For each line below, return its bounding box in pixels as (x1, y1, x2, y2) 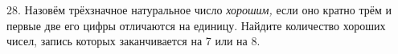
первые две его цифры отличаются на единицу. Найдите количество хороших (6, 17, 386, 33)
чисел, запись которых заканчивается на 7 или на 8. (6, 33, 261, 49)
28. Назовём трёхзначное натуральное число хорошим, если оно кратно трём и (6, 2, 392, 17)
